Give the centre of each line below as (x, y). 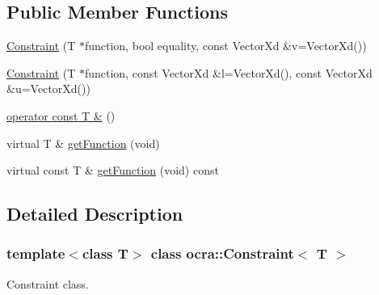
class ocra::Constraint (222, 253)
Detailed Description (95, 214)
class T (105, 253)
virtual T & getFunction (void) (83, 143)
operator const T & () (61, 115)
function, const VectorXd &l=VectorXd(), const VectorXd (228, 72)
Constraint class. (48, 283)
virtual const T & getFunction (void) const (113, 170)
